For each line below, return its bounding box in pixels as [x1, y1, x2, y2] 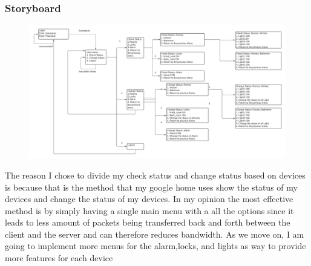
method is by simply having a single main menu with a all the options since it [5, 204, 294, 217]
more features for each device [5, 252, 113, 264]
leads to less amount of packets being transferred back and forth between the [5, 216, 290, 229]
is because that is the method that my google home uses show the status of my [5, 180, 298, 193]
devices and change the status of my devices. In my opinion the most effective [5, 192, 293, 205]
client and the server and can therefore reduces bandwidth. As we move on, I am [5, 227, 304, 240]
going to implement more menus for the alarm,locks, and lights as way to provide [5, 239, 306, 252]
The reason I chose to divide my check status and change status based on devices [5, 168, 306, 181]
